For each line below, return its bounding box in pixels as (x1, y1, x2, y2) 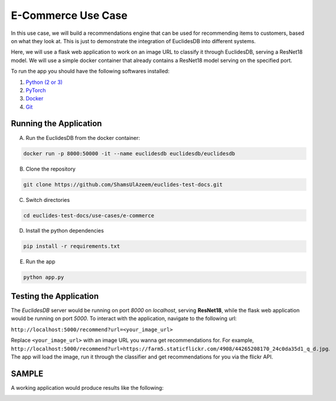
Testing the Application (11, 291, 99, 301)
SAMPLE (11, 369, 44, 379)
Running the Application (11, 119, 102, 129)
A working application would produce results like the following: (11, 384, 164, 391)
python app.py (23, 274, 64, 281)
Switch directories (25, 196, 70, 203)
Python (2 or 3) (25, 79, 63, 86)
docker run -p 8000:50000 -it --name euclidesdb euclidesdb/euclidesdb (23, 150, 236, 157)
